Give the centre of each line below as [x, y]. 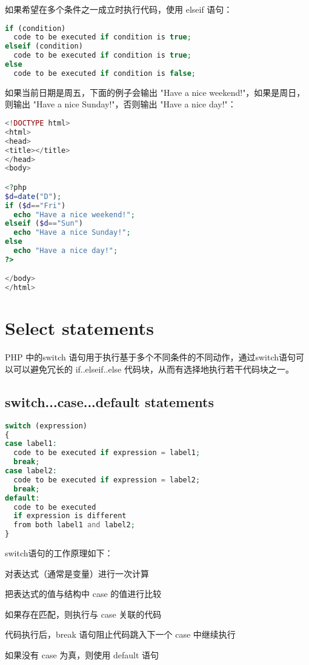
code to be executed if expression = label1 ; [107, 453]
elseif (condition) [44, 46]
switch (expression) [46, 426]
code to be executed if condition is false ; [105, 73]
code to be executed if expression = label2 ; [107, 480]
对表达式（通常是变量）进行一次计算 [77, 573]
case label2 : [31, 471]
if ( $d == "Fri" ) [35, 205]
